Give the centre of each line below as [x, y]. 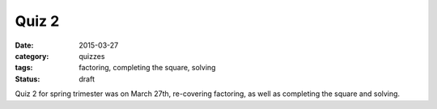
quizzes [92, 56]
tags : [24, 68]
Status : [28, 79]
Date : [24, 45]
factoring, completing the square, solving [147, 68]
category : [32, 56]
